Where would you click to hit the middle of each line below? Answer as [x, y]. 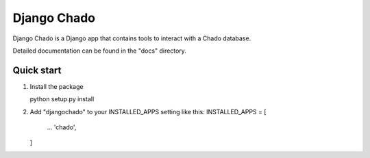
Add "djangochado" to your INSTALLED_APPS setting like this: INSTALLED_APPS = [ [148, 111]
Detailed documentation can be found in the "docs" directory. [99, 51]
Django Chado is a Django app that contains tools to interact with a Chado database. [132, 38]
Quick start [37, 70]
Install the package [57, 86]
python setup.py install [62, 99]
